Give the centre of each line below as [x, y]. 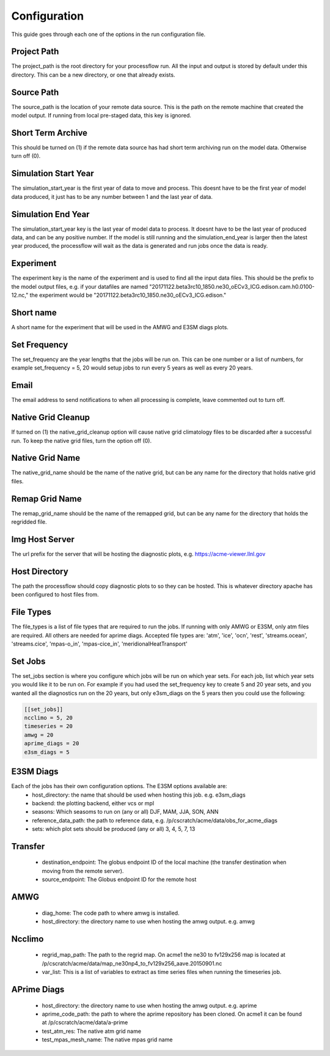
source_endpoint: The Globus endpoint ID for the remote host [119, 879]
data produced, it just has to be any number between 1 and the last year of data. [112, 196]
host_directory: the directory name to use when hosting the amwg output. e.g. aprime [149, 1005]
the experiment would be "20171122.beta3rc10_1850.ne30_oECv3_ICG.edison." [128, 295]
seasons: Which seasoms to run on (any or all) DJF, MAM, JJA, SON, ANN [125, 812]
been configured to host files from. [55, 595]
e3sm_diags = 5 [47, 752]
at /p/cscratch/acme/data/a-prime [85, 1022]
